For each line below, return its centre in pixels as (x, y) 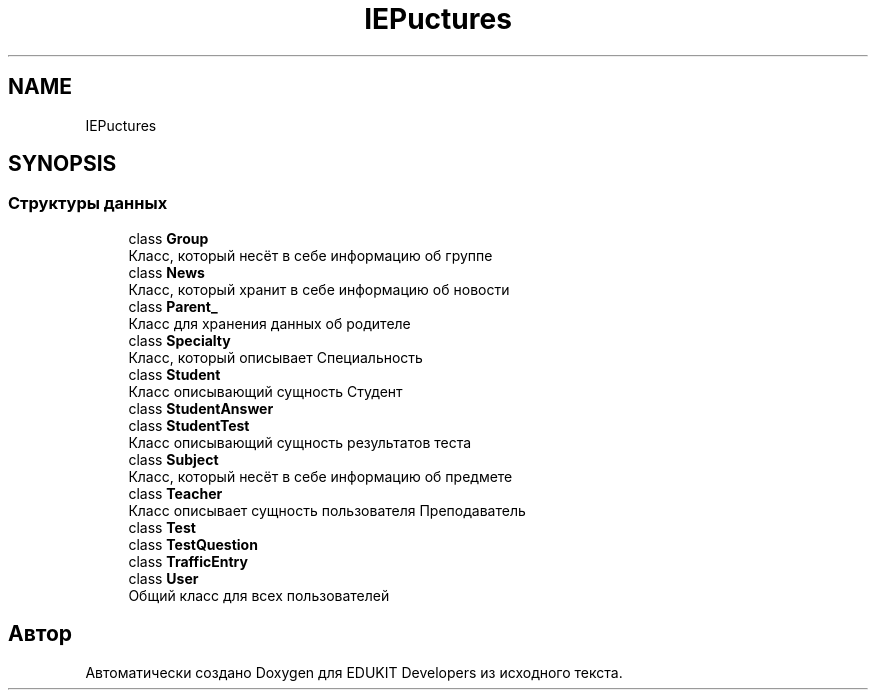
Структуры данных (88, 203)
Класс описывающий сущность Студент (265, 391)
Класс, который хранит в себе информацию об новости (319, 289)
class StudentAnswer (201, 408)
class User (163, 578)
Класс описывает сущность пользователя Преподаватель (327, 510)
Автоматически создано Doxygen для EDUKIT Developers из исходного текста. (354, 672)
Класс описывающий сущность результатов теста (300, 442)
